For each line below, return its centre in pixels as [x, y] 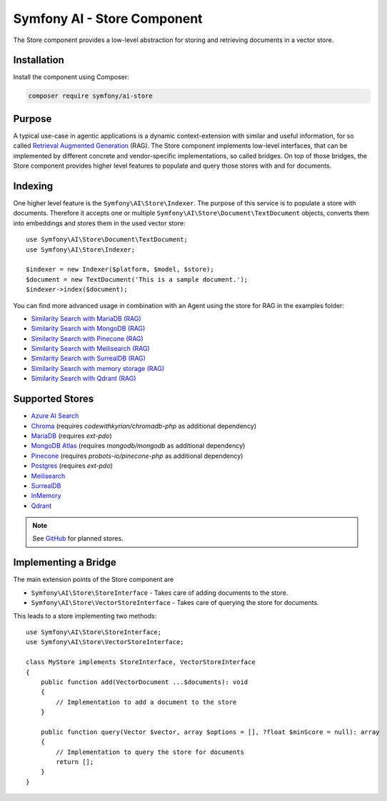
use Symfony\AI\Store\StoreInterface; [94, 632]
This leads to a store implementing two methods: [85, 616]
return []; [75, 762]
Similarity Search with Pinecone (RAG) [87, 338]
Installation [39, 60]
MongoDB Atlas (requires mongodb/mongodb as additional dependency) [138, 446]
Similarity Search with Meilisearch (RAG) [90, 349]
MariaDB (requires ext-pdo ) [71, 436]
